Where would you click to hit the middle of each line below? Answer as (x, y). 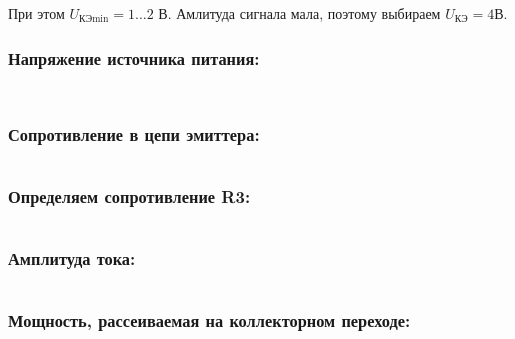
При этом (36, 13)
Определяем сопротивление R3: (129, 195)
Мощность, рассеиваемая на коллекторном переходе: (209, 320)
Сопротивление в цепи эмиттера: (134, 133)
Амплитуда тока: (72, 258)
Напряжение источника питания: (134, 57)
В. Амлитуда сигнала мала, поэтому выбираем (299, 13)
